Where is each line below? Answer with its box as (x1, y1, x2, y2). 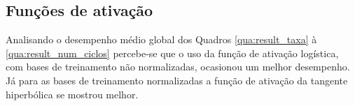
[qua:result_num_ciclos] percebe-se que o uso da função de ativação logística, (6, 45, 339, 60)
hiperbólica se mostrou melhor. (6, 86, 139, 101)
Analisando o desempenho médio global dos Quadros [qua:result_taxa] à (6, 32, 317, 47)
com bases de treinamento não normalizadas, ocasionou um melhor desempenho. (6, 59, 350, 74)
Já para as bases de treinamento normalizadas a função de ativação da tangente (6, 73, 348, 87)
